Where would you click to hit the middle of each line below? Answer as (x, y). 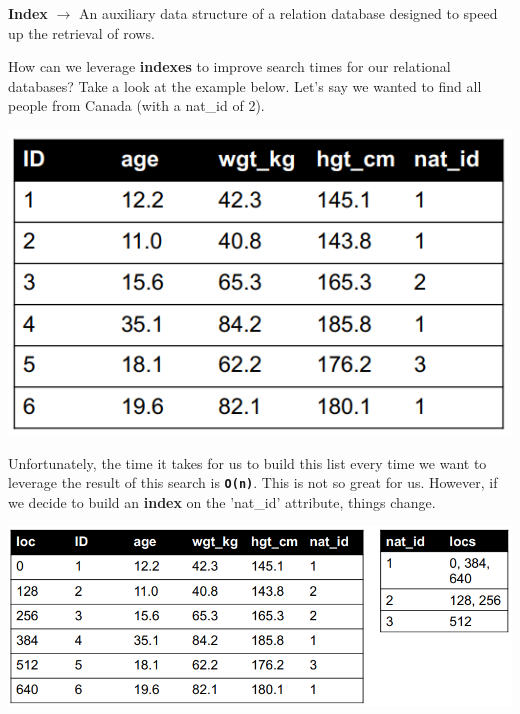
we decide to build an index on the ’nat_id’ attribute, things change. (222, 501)
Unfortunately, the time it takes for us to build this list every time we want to (247, 462)
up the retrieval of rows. (81, 32)
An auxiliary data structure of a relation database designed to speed (288, 13)
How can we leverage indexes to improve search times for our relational (229, 66)
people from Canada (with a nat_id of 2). (136, 105)
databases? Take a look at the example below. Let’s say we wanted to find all (245, 85)
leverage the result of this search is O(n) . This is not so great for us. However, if (253, 482)
